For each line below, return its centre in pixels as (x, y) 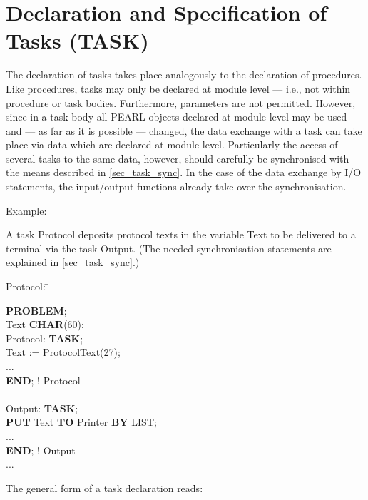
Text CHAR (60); (45, 324)
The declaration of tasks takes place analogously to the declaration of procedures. (184, 75)
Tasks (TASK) (77, 40)
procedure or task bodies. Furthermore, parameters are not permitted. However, (181, 102)
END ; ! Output (41, 450)
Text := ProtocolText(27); (63, 352)
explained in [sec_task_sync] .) (73, 262)
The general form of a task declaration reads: (104, 488)
